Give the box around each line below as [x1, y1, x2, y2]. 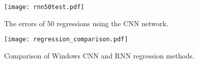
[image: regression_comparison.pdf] [4, 36, 128, 43]
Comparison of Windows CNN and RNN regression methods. [4, 50, 195, 60]
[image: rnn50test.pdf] [4, 4, 84, 11]
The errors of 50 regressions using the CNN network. [4, 18, 168, 28]
